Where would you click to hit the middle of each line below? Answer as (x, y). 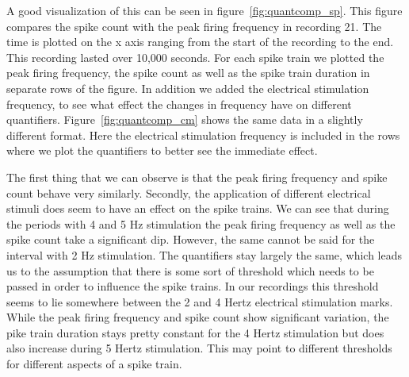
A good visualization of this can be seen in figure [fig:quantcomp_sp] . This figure (204, 10)
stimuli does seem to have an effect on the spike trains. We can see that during (198, 208)
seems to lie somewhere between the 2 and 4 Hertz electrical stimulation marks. (200, 301)
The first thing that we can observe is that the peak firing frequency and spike (197, 177)
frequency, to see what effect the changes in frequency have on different (179, 104)
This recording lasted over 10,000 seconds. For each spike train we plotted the (195, 57)
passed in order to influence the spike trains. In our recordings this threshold (193, 286)
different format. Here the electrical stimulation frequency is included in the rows (203, 135)
